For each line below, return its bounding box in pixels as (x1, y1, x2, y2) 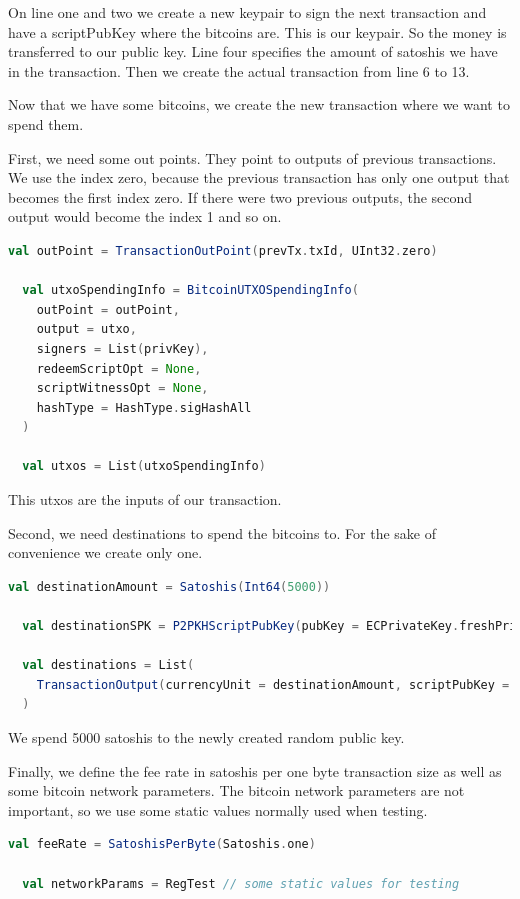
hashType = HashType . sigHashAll (36, 400, 252, 415)
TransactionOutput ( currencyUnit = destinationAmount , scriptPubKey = (36, 677, 510, 692)
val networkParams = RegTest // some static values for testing (22, 876, 460, 891)
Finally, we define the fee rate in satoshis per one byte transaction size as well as (8, 760, 502, 781)
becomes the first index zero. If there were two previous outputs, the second (8, 186, 473, 207)
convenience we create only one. (8, 542, 203, 563)
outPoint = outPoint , (36, 302, 180, 317)
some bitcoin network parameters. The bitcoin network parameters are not (8, 780, 465, 801)
